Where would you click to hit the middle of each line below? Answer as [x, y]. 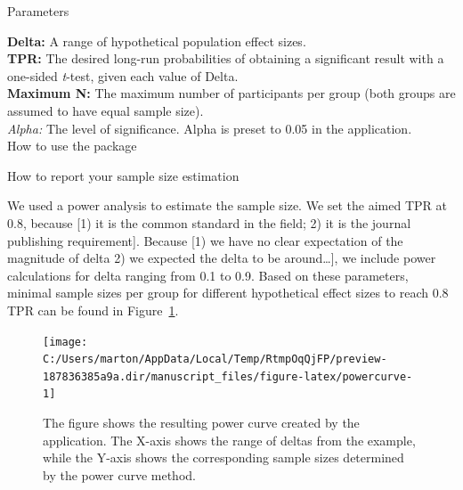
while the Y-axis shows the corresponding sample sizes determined [223, 457]
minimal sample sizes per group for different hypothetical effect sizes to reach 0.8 [228, 293]
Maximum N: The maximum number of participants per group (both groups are [231, 93]
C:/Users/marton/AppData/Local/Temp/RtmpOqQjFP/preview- [215, 359]
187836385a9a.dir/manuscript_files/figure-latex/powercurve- [228, 376]
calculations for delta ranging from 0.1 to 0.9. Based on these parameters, [208, 275]
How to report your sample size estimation [123, 175]
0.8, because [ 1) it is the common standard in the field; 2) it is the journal [209, 222]
